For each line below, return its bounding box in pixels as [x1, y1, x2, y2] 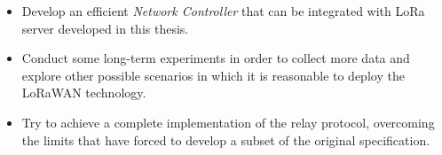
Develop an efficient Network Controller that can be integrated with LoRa [21, 2, 425, 19]
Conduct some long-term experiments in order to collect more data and [21, 49, 410, 67]
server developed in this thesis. [21, 19, 189, 37]
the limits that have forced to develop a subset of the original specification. [21, 130, 430, 149]
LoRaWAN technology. [21, 83, 146, 102]
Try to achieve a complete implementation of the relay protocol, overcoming [21, 112, 435, 131]
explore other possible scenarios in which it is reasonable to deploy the [21, 66, 405, 84]
